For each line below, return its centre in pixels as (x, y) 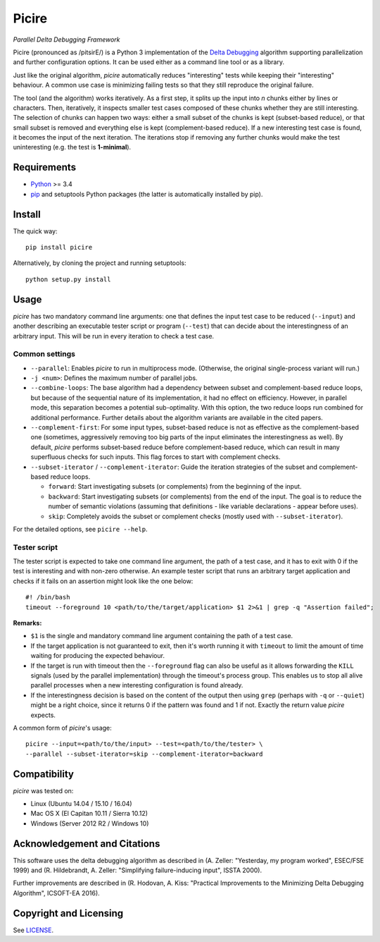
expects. (43, 715)
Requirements (45, 167)
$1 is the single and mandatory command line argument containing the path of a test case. (162, 636)
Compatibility (43, 774)
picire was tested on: (43, 790)
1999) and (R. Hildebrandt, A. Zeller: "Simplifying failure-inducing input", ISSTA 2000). (138, 870)
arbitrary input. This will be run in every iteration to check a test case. (114, 336)
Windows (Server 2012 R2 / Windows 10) (90, 823)
